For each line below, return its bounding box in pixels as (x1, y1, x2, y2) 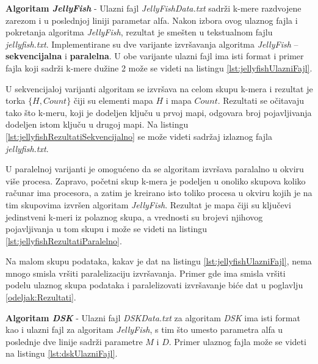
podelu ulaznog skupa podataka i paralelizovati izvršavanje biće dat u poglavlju (5, 278, 303, 291)
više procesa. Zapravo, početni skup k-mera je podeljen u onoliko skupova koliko (5, 174, 306, 187)
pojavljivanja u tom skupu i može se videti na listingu (5, 222, 208, 235)
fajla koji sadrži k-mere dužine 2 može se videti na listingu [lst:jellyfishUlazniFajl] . (5, 61, 313, 74)
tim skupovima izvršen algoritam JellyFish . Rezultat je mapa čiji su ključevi (5, 198, 291, 211)
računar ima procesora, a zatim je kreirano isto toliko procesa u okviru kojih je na (5, 186, 313, 199)
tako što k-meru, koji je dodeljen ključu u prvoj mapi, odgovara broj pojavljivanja (5, 106, 312, 118)
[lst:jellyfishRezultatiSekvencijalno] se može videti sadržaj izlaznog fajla (5, 129, 272, 142)
